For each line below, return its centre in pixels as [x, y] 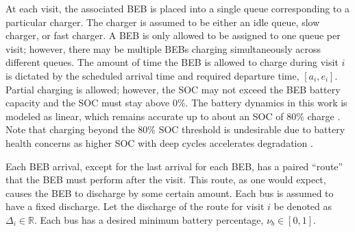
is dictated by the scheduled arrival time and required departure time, [152, 75]
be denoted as [303, 206]
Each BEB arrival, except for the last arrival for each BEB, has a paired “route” [174, 166]
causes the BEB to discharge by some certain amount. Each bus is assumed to [170, 193]
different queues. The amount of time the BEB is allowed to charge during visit [172, 62]
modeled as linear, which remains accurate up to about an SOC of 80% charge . [173, 116]
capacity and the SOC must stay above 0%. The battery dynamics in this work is [176, 103]
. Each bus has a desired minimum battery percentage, [149, 219]
